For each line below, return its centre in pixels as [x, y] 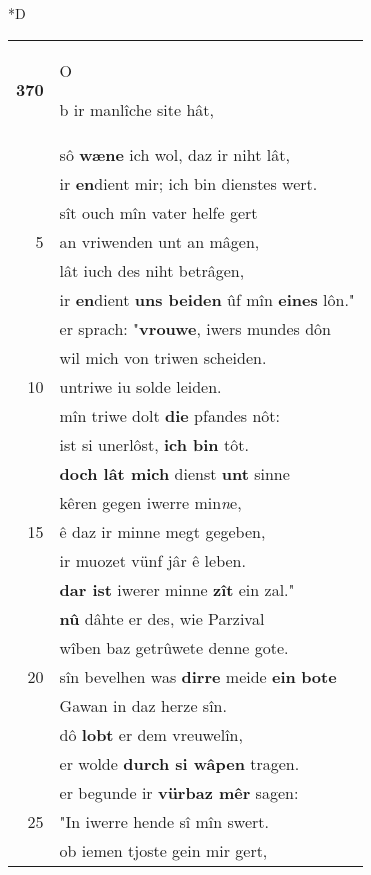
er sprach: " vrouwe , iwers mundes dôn [195, 328]
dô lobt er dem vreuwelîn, [151, 734]
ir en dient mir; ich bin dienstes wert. [188, 183]
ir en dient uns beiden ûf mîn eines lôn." [207, 299]
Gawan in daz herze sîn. [143, 705]
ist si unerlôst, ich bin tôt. [154, 444]
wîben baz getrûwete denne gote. [174, 647]
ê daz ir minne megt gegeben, [162, 531]
